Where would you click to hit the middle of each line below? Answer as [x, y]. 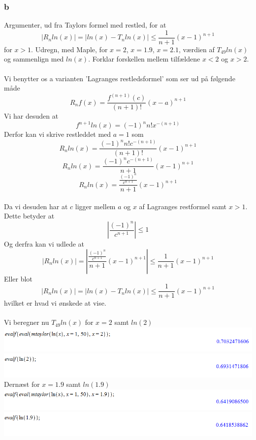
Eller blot [18, 278]
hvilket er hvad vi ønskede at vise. [55, 303]
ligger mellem [95, 206]
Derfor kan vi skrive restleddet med [58, 134]
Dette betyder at [29, 216]
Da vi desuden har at [36, 206]
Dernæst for [22, 384]
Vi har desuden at [31, 116]
